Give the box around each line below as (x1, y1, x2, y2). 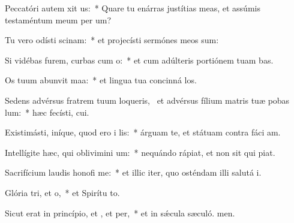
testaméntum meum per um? (5, 13, 112, 26)
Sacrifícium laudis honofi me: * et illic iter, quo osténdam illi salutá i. (5, 166, 262, 179)
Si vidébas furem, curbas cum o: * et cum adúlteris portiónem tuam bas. (5, 53, 274, 66)
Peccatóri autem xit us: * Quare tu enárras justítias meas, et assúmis (5, 2, 260, 14)
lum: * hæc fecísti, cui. (5, 106, 89, 118)
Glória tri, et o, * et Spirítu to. (5, 186, 120, 198)
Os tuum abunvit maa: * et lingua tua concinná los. (5, 74, 197, 86)
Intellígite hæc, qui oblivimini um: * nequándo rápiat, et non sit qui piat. (5, 146, 275, 158)
